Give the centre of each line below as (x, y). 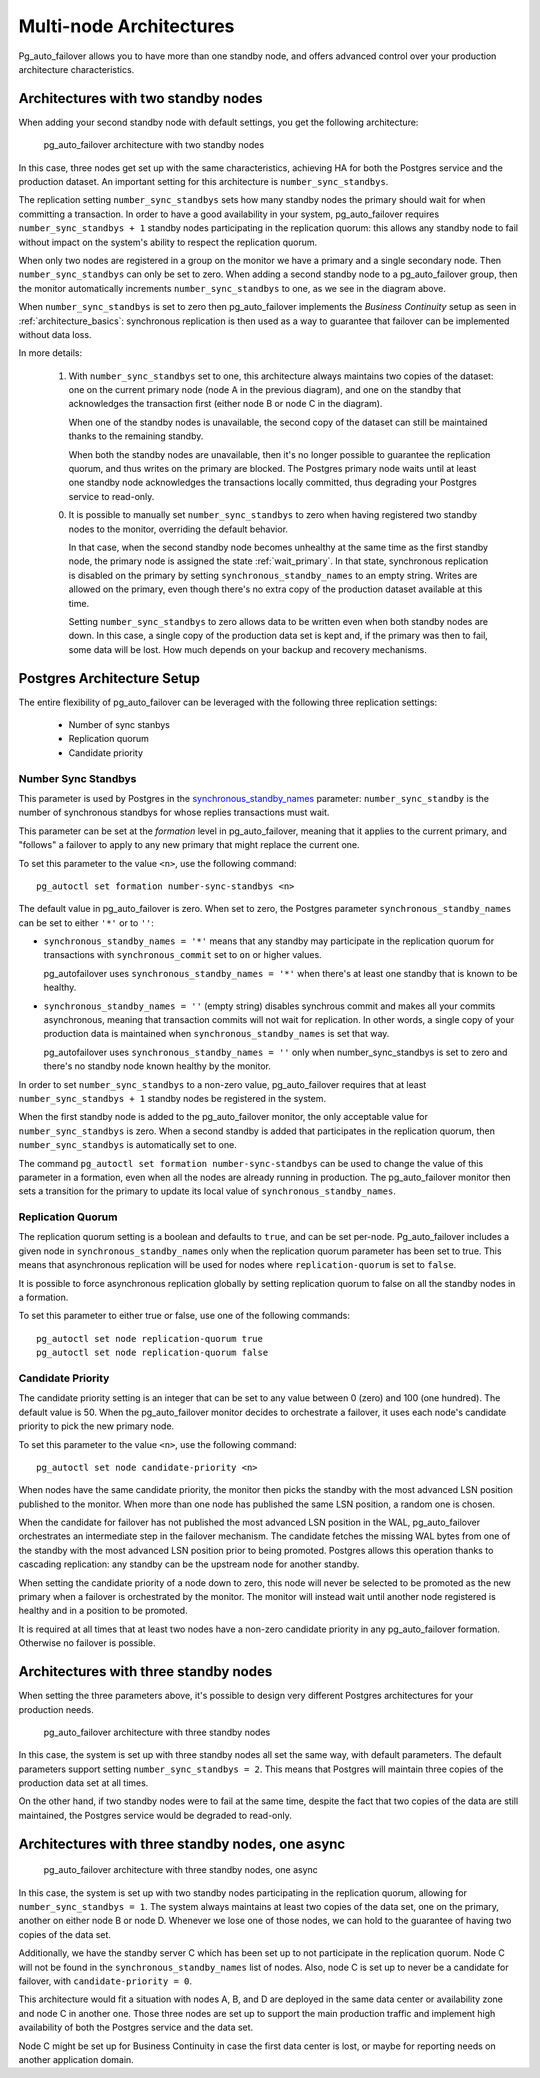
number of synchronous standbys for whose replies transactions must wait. (174, 812)
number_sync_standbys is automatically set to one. (127, 1145)
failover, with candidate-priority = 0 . (105, 1981)
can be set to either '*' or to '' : (86, 922)
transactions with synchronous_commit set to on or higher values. (182, 955)
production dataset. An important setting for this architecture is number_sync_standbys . (203, 182)
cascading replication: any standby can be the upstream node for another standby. (189, 1564)
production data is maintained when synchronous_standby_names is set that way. (216, 1034)
